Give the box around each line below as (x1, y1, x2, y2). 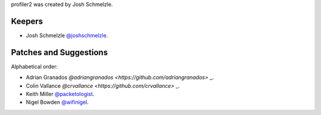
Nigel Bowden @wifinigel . (26, 98, 89, 106)
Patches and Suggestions (11, 47, 108, 57)
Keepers (11, 16, 43, 26)
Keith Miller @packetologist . (26, 90, 95, 97)
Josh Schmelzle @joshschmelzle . (26, 31, 108, 39)
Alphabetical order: (11, 63, 58, 70)
